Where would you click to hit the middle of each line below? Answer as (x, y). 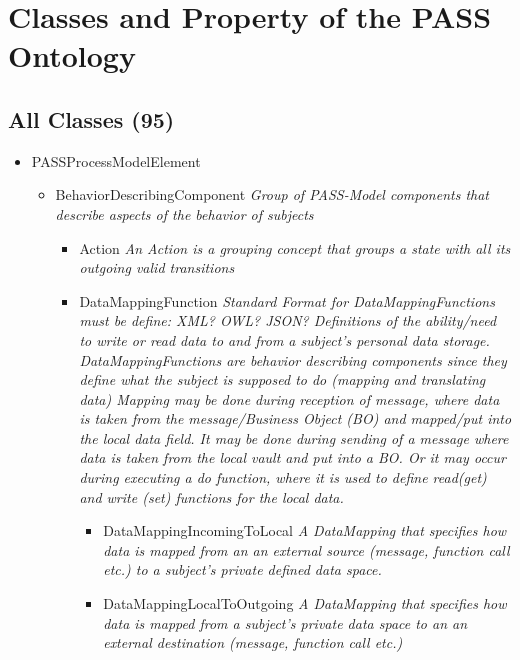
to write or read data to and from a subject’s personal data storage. (284, 339)
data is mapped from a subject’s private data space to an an (285, 622)
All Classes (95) (91, 118)
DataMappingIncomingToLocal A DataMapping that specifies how (305, 530)
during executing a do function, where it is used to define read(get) (283, 477)
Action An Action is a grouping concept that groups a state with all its (295, 247)
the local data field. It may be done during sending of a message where (294, 437)
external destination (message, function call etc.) (253, 642)
